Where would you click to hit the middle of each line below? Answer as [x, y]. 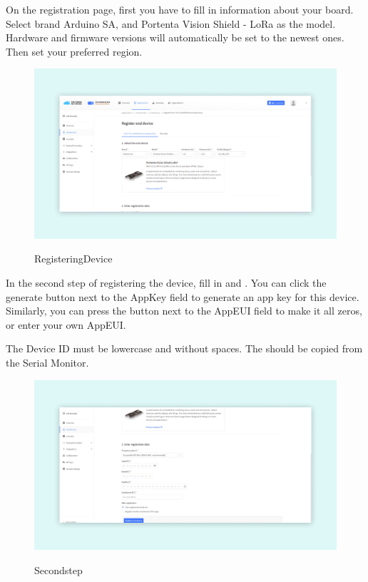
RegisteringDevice [73, 259]
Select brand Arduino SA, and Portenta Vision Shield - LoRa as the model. [171, 23]
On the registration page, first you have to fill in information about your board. [180, 9]
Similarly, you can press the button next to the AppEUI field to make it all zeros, [184, 311]
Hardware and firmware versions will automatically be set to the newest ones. [175, 37]
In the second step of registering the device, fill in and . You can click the [166, 283]
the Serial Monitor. [47, 363]
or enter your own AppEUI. [66, 324]
